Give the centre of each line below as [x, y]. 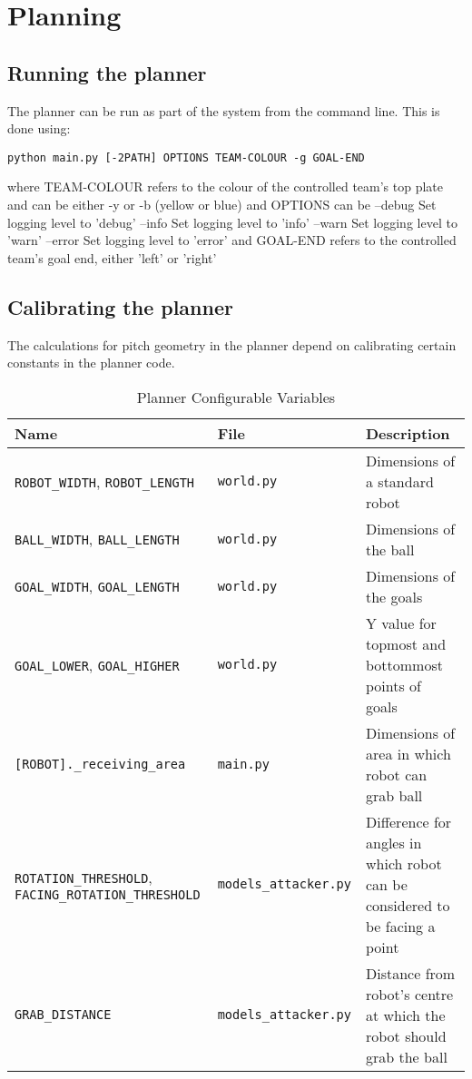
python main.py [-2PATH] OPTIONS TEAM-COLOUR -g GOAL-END [186, 157]
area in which [408, 753]
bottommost [404, 664]
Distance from [411, 973]
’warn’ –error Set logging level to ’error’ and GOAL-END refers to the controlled [232, 240]
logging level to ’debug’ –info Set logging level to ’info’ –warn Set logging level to [232, 222]
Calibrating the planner [120, 306]
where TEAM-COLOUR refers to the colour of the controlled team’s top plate [226, 186]
